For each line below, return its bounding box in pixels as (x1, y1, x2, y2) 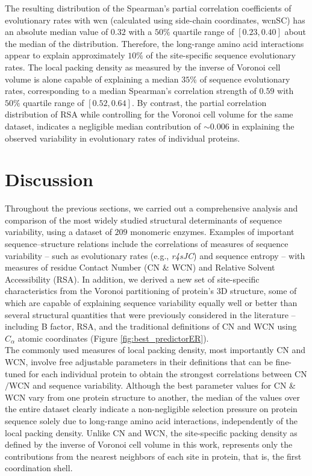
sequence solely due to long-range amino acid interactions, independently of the (5, 414, 298, 427)
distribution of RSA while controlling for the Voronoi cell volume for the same (5, 108, 293, 121)
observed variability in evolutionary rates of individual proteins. (5, 131, 240, 144)
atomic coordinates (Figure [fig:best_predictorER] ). (17, 331, 209, 344)
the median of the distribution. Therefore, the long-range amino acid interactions (5, 37, 304, 49)
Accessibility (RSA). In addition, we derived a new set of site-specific (5, 272, 260, 285)
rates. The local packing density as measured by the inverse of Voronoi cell (5, 60, 281, 73)
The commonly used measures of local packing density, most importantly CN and (5, 343, 305, 356)
